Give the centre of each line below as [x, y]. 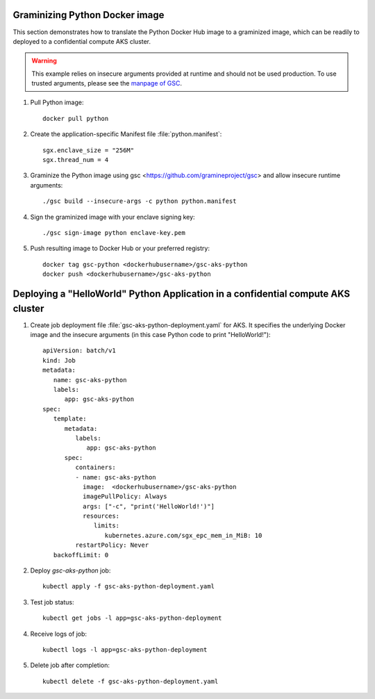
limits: [107, 526]
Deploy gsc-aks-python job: [70, 570]
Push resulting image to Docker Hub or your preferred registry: [120, 248]
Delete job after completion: [70, 665]
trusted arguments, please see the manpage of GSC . [107, 83]
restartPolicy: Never [112, 545]
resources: [101, 516]
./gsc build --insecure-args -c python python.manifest [140, 201]
